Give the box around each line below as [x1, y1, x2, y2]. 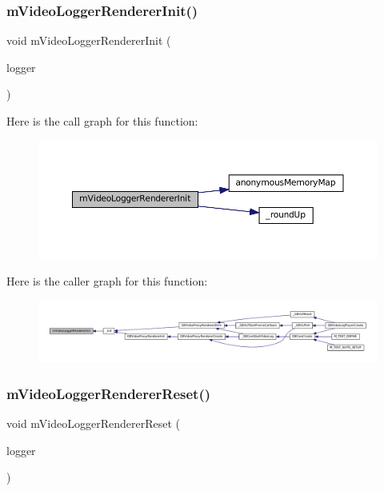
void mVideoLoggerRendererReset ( [6, 414, 180, 431]
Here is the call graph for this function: [6, 113, 198, 129]
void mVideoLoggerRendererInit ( [6, 32, 171, 49]
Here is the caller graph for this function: [6, 272, 208, 289]
